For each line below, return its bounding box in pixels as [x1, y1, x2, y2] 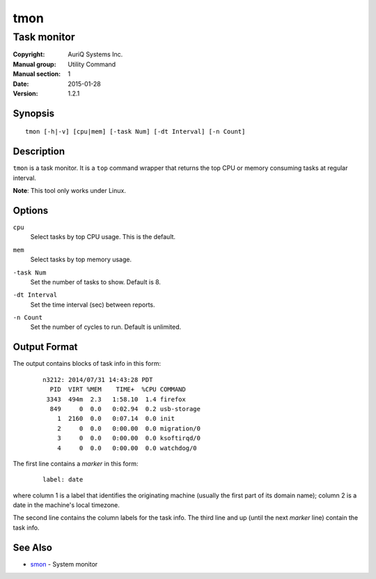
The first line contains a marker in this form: [13, 459, 139, 468]
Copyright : [13, 50, 45, 59]
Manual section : [13, 70, 61, 78]
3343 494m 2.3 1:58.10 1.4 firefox [46, 395, 186, 403]
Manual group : [13, 60, 56, 68]
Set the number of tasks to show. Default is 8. [30, 277, 162, 286]
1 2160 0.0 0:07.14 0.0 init [56, 415, 175, 423]
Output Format [13, 341, 78, 353]
